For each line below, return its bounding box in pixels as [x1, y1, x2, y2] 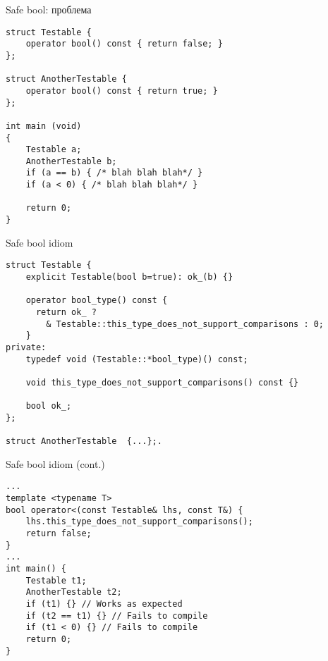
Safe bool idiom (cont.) [6, 456, 105, 471]
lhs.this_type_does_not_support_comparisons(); [25, 517, 253, 527]
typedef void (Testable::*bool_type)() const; [25, 354, 248, 364]
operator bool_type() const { [25, 295, 168, 306]
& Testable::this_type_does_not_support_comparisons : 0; [46, 319, 324, 329]
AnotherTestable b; [25, 156, 117, 166]
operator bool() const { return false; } [25, 39, 223, 49]
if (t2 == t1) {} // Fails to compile [25, 610, 208, 621]
